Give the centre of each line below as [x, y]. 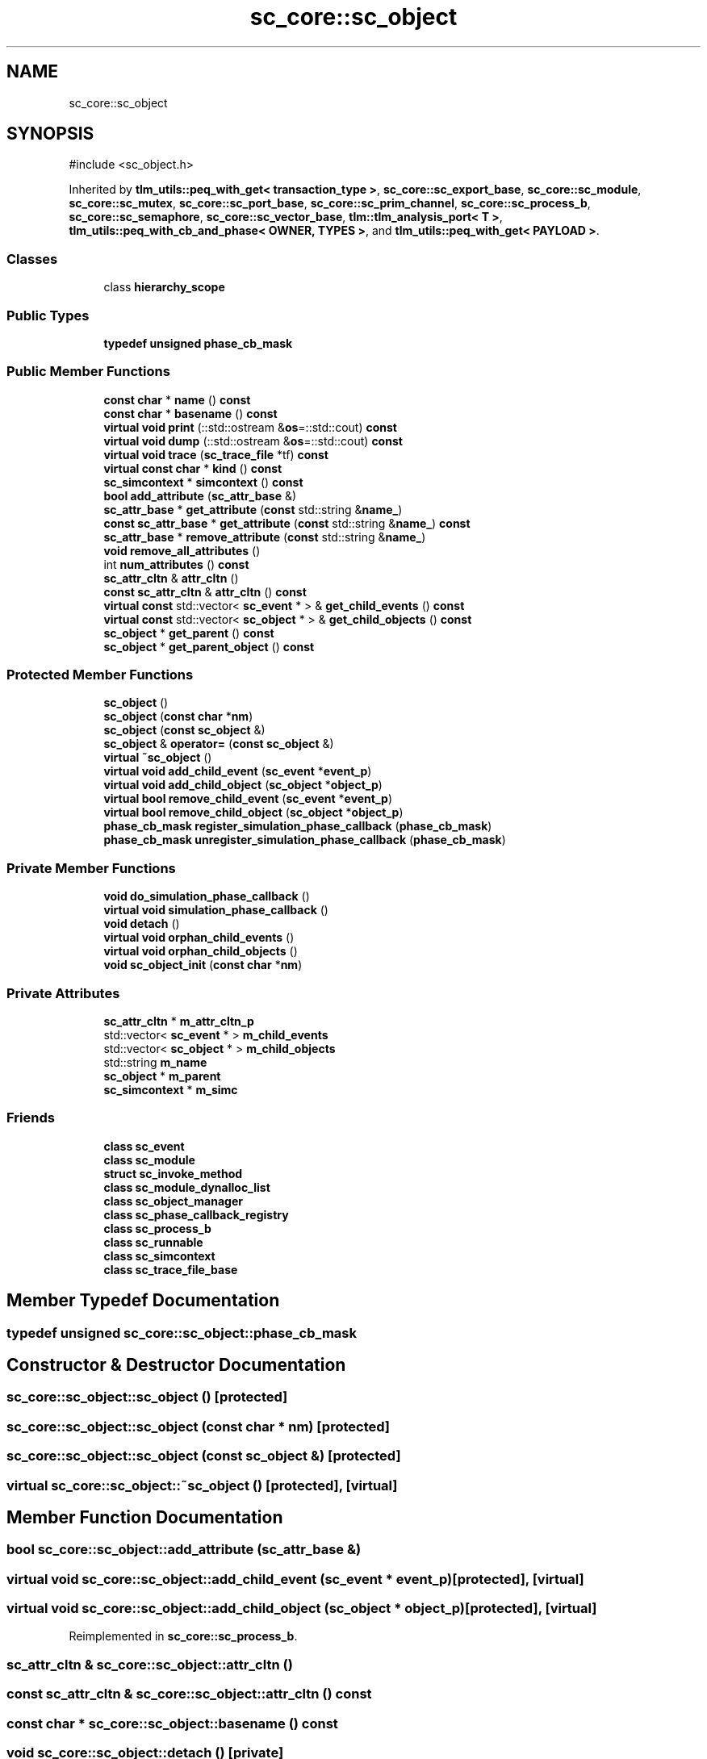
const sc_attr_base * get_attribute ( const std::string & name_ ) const [287, 523]
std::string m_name [155, 1062]
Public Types [48, 315]
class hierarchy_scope [164, 287]
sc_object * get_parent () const [189, 633]
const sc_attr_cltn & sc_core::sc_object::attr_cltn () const [189, 1694]
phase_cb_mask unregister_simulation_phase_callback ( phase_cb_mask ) [305, 840]
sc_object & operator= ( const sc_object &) [219, 744]
